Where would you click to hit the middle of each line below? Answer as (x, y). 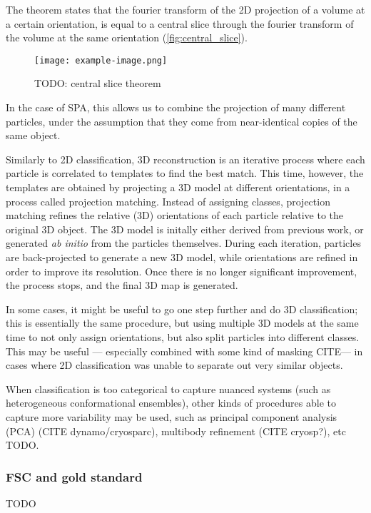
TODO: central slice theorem (98, 83)
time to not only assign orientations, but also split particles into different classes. (183, 336)
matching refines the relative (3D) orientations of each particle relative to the (175, 215)
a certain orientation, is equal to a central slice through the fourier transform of (180, 23)
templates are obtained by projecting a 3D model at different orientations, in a (178, 187)
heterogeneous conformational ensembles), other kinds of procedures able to (171, 403)
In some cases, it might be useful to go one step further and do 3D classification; (182, 309)
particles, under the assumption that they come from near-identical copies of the (182, 121)
